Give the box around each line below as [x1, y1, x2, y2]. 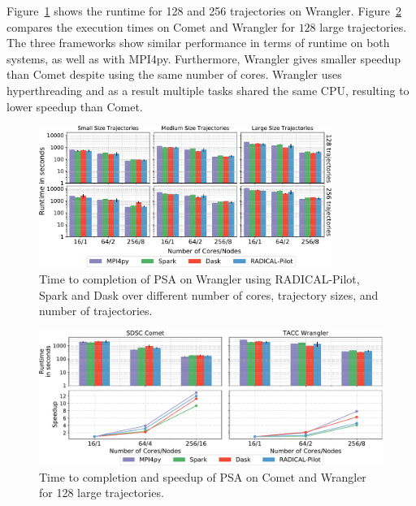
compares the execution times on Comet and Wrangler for [6, 18, 295, 35]
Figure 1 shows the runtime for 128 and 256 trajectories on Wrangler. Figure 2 [6, 2, 401, 19]
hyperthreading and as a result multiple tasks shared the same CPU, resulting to [6, 81, 409, 98]
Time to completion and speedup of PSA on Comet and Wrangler [39, 468, 366, 485]
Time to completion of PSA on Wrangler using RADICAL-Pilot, [39, 270, 360, 287]
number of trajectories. [39, 302, 153, 319]
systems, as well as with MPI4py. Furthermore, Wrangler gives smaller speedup [6, 50, 401, 67]
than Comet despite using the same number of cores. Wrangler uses [6, 66, 342, 83]
